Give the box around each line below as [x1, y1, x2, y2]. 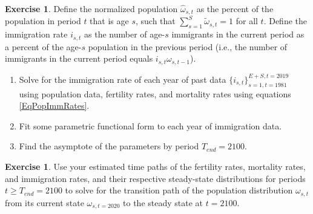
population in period [5, 15, 81, 27]
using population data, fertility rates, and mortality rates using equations [19, 87, 291, 100]
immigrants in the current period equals [5, 52, 153, 65]
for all [236, 15, 258, 27]
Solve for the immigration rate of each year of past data [19, 73, 226, 85]
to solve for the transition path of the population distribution [65, 184, 293, 196]
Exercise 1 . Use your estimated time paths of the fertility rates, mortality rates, [5, 160, 306, 172]
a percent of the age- [5, 40, 82, 53]
